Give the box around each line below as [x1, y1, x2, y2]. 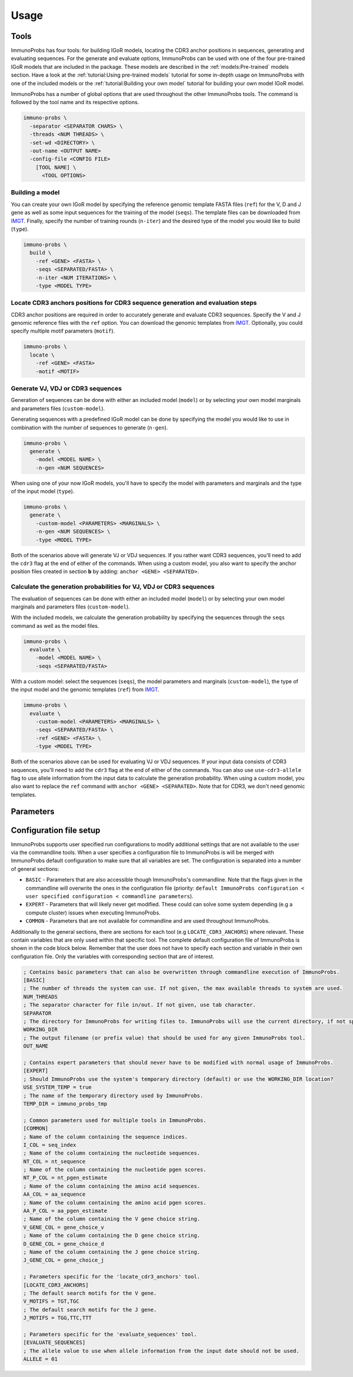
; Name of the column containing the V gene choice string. [23, 1216, 201, 1222]
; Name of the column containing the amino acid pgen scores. [23, 1199, 207, 1206]
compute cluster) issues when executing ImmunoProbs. [25, 909, 161, 916]
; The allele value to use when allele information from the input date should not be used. [23, 1348, 299, 1354]
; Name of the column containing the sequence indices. [23, 1133, 188, 1140]
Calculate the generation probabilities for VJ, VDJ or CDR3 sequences [11, 583, 215, 591]
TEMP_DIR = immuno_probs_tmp [23, 1100, 108, 1107]
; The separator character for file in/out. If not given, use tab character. [23, 1002, 256, 1009]
